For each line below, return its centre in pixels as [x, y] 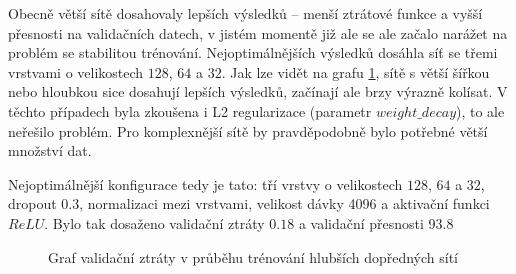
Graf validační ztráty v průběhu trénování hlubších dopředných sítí [253, 256]
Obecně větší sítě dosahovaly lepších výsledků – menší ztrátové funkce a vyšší [245, 13]
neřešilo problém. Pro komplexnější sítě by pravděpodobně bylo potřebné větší [248, 130]
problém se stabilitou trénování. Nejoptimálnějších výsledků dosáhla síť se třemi [253, 52]
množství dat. [50, 150]
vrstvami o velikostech [76, 71]
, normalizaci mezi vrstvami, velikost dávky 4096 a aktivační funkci [284, 203]
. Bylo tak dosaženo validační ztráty [154, 222]
